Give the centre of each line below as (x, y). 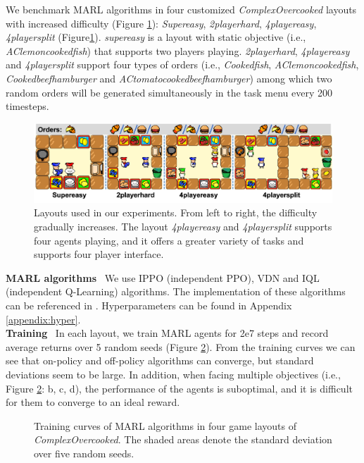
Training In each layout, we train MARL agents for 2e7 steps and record (167, 333)
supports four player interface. (99, 254)
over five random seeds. (84, 453)
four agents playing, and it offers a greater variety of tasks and (169, 240)
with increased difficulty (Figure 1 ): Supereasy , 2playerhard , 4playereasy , (161, 23)
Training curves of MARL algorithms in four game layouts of (165, 425)
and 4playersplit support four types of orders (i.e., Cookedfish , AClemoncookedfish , (182, 64)
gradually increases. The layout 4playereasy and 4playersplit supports (183, 227)
